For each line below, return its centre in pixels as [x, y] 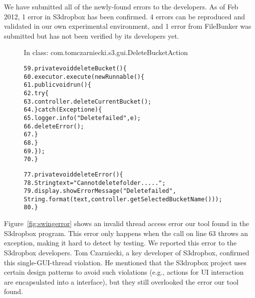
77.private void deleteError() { [74, 174]
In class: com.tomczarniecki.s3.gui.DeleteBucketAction [106, 52]
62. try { [36, 93]
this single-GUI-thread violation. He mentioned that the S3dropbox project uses [125, 262]
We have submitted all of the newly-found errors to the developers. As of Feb [121, 6]
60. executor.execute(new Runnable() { [84, 77]
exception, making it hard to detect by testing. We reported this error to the [120, 243]
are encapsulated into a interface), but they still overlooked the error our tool [121, 281]
